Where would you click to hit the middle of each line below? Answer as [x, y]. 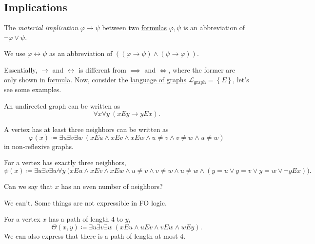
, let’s [241, 79]
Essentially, [21, 69]
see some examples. [33, 89]
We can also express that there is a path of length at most [91, 235]
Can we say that [29, 186]
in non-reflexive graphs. [39, 146]
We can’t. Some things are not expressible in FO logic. [85, 202]
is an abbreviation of [214, 28]
